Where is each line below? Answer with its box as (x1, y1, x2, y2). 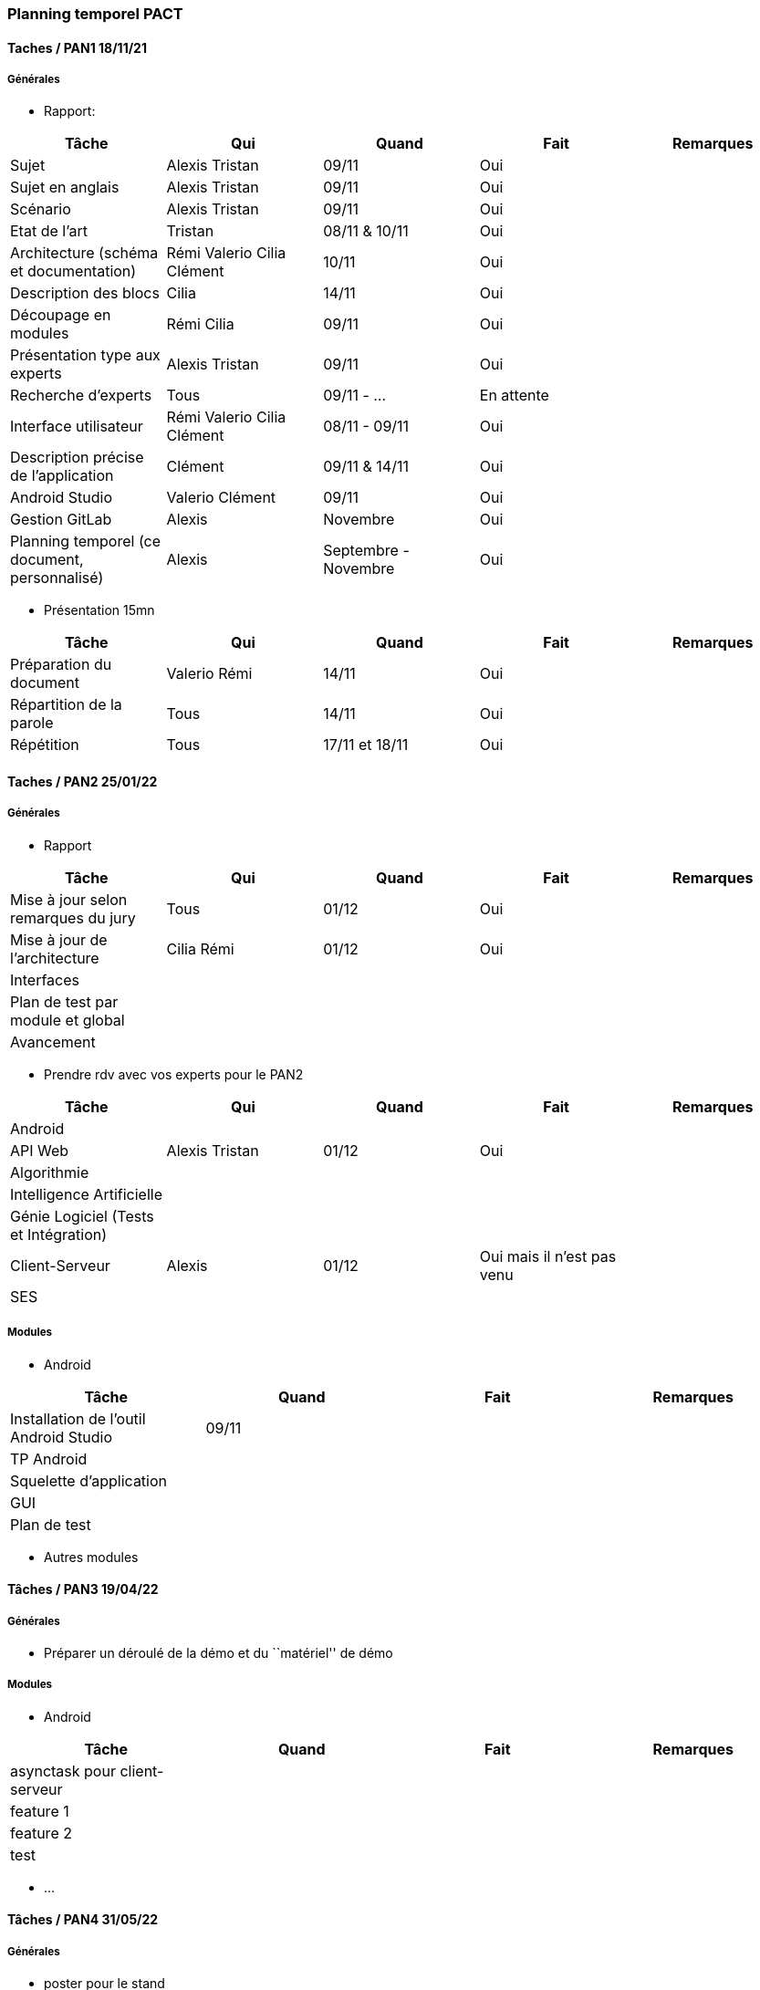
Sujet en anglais (10, 178, 120, 197)
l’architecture (10, 948, 99, 967)
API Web (10, 1141, 69, 1160)
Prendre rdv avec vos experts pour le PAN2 (44, 1066, 304, 1082)
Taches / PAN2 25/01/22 (7, 774, 158, 789)
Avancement (10, 1032, 96, 1051)
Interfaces (10, 970, 79, 989)
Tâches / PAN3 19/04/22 (7, 1581, 159, 1598)
